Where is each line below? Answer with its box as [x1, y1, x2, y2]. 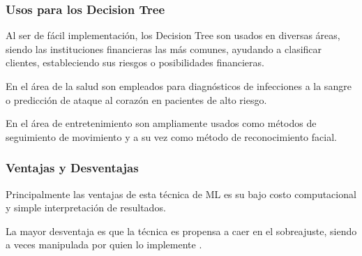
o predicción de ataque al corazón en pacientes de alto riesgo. [6, 92, 267, 107]
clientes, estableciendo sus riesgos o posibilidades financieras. [6, 55, 264, 70]
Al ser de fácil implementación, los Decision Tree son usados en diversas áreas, [6, 28, 340, 43]
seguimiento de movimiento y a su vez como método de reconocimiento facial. [6, 129, 337, 144]
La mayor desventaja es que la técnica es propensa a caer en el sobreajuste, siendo [6, 223, 357, 238]
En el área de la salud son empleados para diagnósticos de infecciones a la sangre [6, 79, 352, 93]
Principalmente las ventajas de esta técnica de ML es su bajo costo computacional [6, 186, 356, 201]
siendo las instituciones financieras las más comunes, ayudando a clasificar [6, 41, 322, 56]
